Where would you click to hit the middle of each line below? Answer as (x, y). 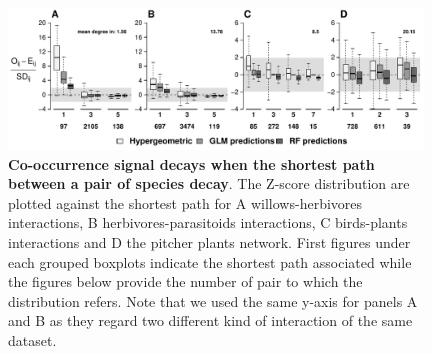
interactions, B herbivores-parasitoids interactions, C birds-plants (208, 222)
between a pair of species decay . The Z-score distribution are (209, 183)
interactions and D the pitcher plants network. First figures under (209, 241)
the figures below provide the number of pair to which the (185, 281)
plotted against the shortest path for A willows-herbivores (185, 202)
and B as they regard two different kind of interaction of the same (210, 320)
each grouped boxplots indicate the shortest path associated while (210, 261)
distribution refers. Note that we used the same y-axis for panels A (213, 300)
